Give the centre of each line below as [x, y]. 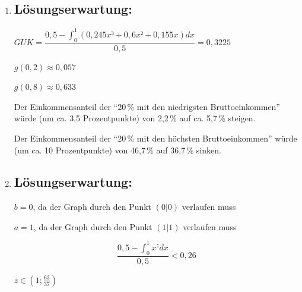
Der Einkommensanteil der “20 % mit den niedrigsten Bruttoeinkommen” [147, 106]
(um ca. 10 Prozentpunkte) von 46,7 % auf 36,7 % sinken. [117, 150]
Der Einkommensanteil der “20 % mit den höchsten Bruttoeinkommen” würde [155, 138]
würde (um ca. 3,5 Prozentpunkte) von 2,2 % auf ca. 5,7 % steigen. [135, 118]
